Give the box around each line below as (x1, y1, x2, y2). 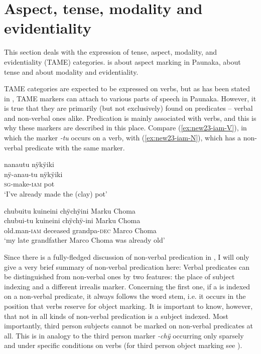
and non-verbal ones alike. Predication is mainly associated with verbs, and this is (4, 112, 256, 123)
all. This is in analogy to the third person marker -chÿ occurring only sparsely (4, 330, 244, 340)
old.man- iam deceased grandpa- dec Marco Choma (4, 225, 157, 235)
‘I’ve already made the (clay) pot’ (4, 189, 107, 199)
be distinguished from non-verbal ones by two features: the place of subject (4, 271, 235, 282)
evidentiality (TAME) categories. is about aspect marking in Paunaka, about (4, 56, 241, 67)
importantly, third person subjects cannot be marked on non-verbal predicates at (4, 320, 253, 331)
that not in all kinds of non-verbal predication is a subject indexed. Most (4, 310, 228, 321)
